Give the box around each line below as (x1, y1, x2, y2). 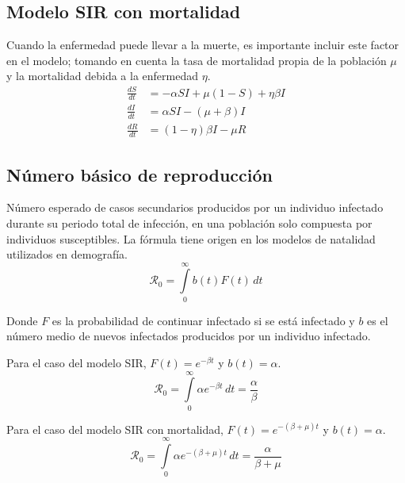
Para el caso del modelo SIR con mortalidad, (6, 420, 224, 437)
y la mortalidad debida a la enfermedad (6, 67, 198, 84)
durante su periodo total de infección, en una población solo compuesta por (6, 214, 373, 231)
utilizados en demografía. (6, 246, 128, 263)
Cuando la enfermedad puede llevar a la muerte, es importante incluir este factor (6, 36, 399, 53)
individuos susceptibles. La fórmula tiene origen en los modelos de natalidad (6, 230, 376, 247)
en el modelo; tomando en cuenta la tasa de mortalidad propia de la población (6, 52, 387, 68)
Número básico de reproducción (6, 162, 273, 186)
